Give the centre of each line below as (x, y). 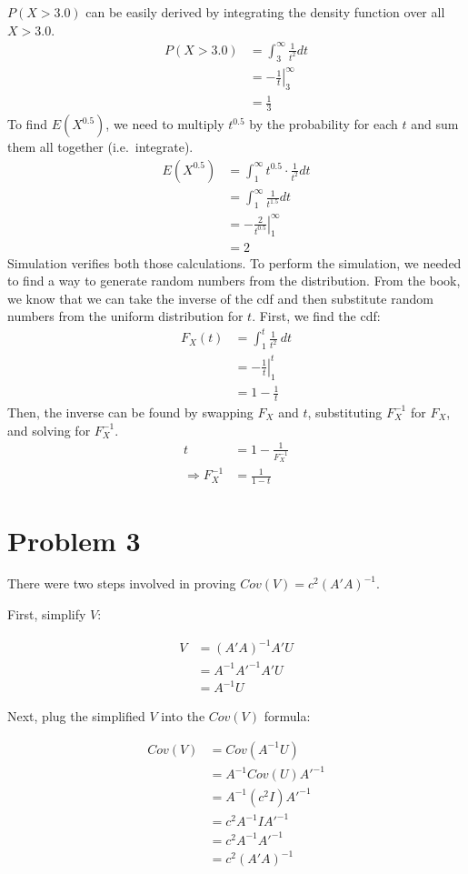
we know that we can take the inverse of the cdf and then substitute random (220, 298)
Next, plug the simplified (76, 716)
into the (183, 716)
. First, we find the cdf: (316, 316)
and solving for (49, 430)
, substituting (345, 412)
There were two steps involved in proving (122, 583)
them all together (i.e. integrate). (100, 147)
